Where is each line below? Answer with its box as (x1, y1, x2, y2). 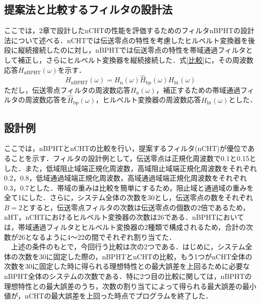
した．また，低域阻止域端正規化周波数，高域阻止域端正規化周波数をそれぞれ (4, 163, 257, 173)
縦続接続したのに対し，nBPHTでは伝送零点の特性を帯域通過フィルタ (18, 45, 246, 55)
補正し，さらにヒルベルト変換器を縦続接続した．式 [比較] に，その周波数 (18, 54, 253, 65)
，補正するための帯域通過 (156, 84, 240, 95)
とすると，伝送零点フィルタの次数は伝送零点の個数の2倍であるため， (22, 202, 250, 212)
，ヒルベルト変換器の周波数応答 (95, 94, 201, 105)
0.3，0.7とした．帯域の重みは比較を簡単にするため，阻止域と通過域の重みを (4, 182, 254, 193)
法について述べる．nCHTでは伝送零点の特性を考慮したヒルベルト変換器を (4, 35, 248, 45)
